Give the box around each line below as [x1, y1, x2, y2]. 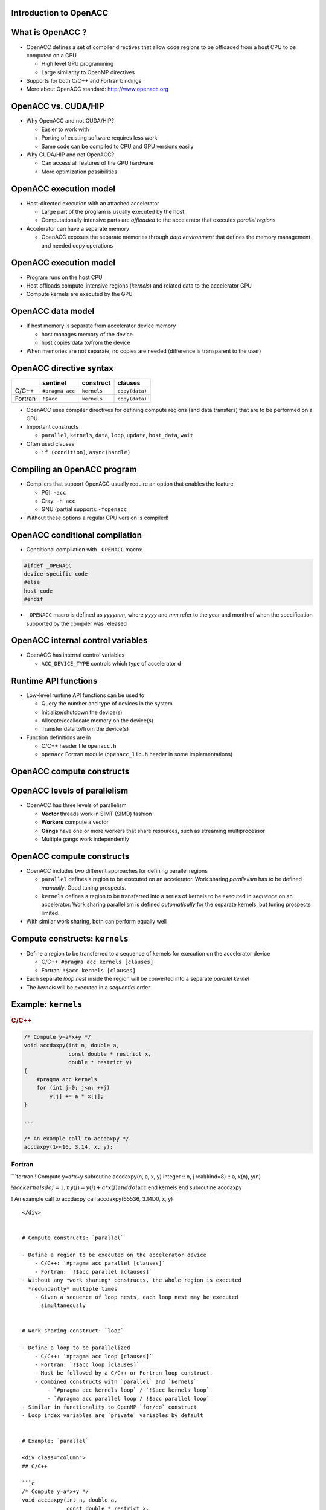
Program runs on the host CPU [26, 274, 103, 281]
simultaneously [40, 1302, 86, 1309]
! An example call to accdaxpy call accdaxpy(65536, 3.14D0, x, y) [11, 1195, 173, 1202]
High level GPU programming [41, 60, 114, 68]
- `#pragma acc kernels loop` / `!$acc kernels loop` [47, 1387, 210, 1393]
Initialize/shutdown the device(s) [41, 708, 123, 716]
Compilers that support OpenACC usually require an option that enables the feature [26, 480, 234, 487]
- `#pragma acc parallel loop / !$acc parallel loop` [47, 1395, 210, 1402]
